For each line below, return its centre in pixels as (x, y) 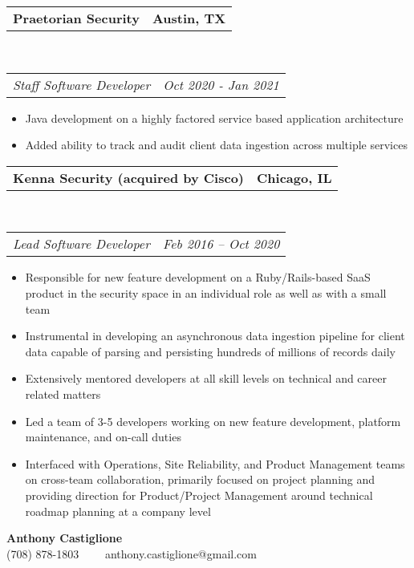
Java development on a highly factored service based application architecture (214, 118)
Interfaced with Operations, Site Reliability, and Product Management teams (215, 463)
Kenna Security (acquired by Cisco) (129, 177)
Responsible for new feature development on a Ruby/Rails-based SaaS (198, 277)
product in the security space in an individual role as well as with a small (206, 292)
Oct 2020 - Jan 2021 (221, 84)
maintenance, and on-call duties (103, 437)
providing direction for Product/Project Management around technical (199, 495)
